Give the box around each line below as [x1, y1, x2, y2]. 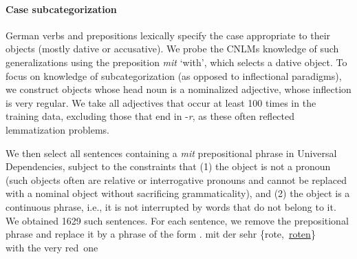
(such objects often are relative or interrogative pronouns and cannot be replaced [6, 172, 347, 187]
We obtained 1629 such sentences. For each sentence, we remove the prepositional [6, 213, 349, 227]
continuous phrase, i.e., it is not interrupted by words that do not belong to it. [6, 199, 336, 214]
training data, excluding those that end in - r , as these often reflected [6, 109, 295, 123]
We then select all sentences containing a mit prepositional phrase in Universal [6, 145, 337, 160]
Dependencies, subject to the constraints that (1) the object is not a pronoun [6, 159, 331, 174]
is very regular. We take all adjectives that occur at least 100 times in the [6, 95, 316, 110]
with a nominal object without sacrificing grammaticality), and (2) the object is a [6, 186, 350, 200]
